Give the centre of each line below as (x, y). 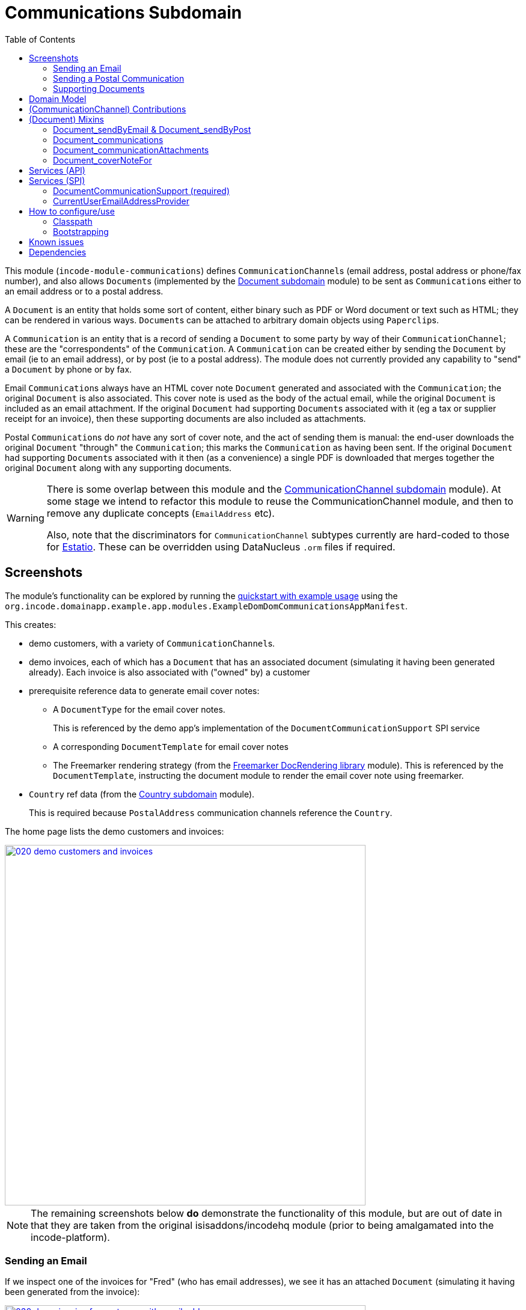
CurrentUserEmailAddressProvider (121, 201)
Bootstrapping (81, 231)
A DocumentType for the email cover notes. (139, 709)
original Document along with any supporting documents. (118, 468)
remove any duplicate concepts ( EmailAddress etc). (161, 513)
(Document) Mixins (66, 119)
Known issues (57, 242)
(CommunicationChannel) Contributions (108, 109)
